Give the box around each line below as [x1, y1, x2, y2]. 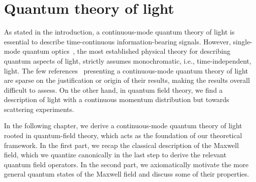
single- [233, 36, 253, 46]
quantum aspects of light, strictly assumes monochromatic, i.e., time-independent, [4, 55, 252, 66]
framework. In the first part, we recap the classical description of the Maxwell [4, 140, 239, 150]
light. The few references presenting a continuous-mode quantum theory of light [4, 65, 249, 75]
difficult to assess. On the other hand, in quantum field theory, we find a [4, 84, 223, 95]
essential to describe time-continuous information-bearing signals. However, [4, 36, 231, 46]
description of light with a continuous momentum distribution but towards [4, 94, 229, 105]
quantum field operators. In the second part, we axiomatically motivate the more [4, 159, 249, 169]
